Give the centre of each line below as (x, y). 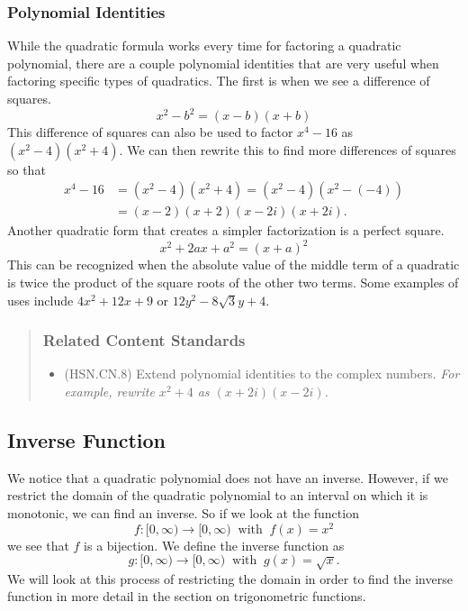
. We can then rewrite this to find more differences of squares (288, 149)
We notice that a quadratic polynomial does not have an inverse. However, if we (228, 477)
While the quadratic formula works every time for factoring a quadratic (204, 46)
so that (27, 169)
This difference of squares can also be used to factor (150, 132)
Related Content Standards (144, 340)
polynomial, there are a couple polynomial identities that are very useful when (223, 63)
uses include (40, 300)
